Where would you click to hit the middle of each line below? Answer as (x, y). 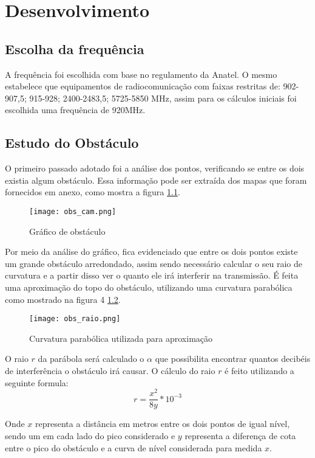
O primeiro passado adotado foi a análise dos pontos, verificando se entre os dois (155, 168)
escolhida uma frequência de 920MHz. (75, 110)
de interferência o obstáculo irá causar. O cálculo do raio (110, 370)
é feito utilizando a (259, 370)
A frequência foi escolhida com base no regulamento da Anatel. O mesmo (141, 74)
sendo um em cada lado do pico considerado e (90, 435)
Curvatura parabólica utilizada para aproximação (121, 338)
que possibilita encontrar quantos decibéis (233, 359)
